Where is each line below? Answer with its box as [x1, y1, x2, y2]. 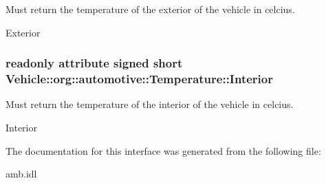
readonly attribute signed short [6, 54, 183, 72]
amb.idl [6, 166, 37, 181]
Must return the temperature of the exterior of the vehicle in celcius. [6, 2, 295, 16]
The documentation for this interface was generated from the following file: [6, 143, 321, 158]
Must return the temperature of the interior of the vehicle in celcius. [6, 97, 294, 111]
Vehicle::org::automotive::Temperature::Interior [6, 70, 273, 87]
